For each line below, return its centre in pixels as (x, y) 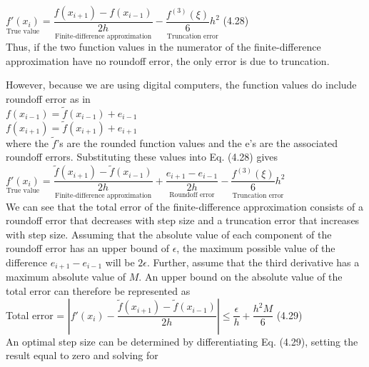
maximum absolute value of (66, 277)
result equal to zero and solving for (82, 355)
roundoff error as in (48, 99)
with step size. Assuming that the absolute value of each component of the (169, 234)
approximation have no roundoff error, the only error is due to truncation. (168, 60)
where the (27, 142)
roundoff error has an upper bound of (87, 248)
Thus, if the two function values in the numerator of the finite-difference (163, 47)
